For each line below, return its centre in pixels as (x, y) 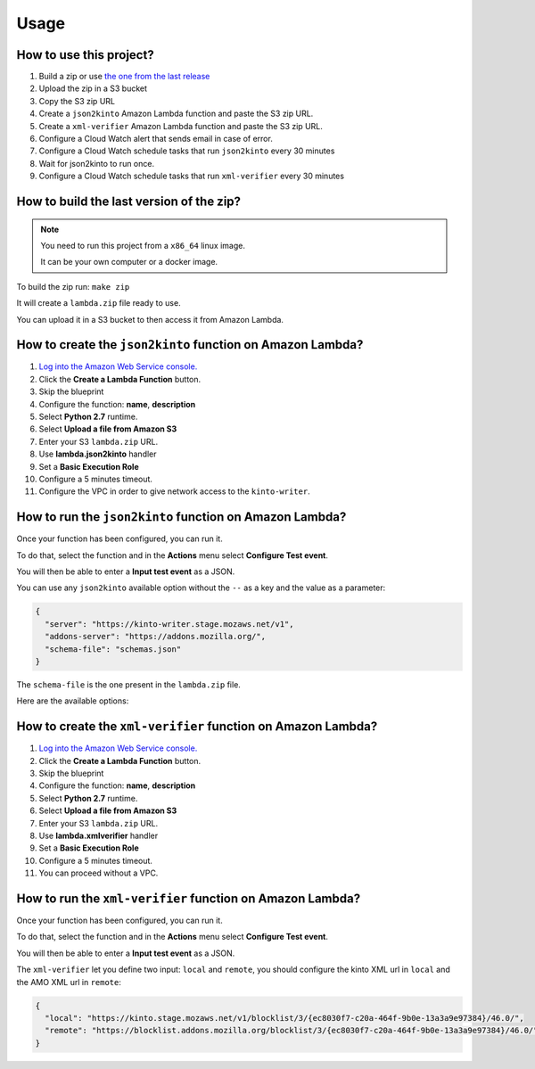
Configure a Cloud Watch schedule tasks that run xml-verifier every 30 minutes (192, 176)
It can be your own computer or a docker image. (129, 262)
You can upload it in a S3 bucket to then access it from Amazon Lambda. (150, 319)
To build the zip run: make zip (73, 286)
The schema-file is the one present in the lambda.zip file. (128, 684)
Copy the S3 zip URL (77, 101)
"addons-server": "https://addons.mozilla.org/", (156, 637)
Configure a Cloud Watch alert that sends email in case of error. (156, 139)
